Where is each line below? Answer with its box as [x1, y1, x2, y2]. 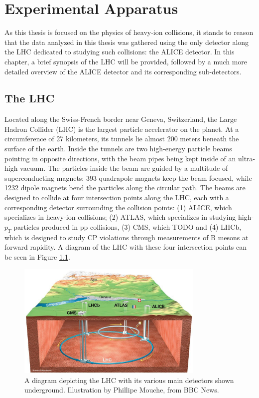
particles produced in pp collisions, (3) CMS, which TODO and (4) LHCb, [13, 221, 242, 232]
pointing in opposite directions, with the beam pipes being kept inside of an [4, 153, 236, 163]
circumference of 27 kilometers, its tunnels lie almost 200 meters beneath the [4, 133, 239, 144]
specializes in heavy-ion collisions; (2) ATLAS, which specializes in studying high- [4, 212, 254, 222]
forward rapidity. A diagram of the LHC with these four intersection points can [4, 242, 247, 252]
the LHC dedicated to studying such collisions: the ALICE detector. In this [4, 46, 235, 57]
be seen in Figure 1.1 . [4, 251, 70, 262]
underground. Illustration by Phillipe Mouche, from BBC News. [24, 385, 219, 395]
